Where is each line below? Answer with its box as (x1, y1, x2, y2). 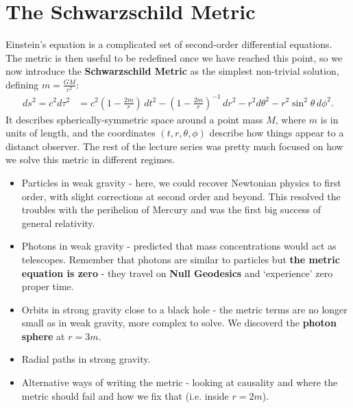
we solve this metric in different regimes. (5, 152, 175, 167)
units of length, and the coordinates (5, 125, 156, 140)
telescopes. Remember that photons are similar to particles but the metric (21, 252, 340, 266)
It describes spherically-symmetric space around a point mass (5, 112, 263, 126)
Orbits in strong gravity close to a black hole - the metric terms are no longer (21, 302, 348, 316)
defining (5, 77, 39, 91)
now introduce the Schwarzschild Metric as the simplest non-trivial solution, (5, 64, 339, 78)
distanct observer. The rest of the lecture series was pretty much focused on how (5, 139, 343, 153)
